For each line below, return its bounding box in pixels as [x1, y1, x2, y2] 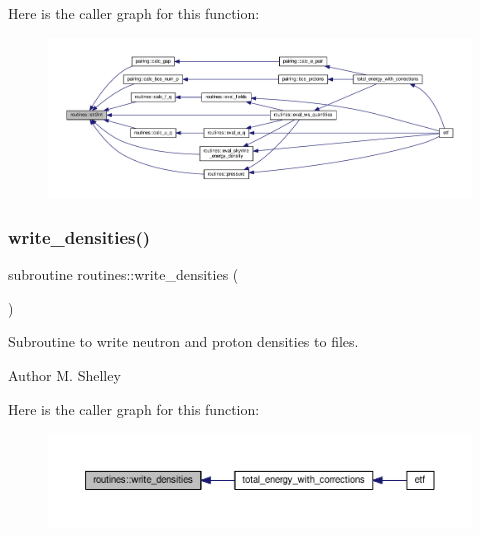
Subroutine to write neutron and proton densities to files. [8, 331, 359, 352]
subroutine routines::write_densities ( [8, 264, 239, 285]
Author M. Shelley [8, 365, 121, 385]
